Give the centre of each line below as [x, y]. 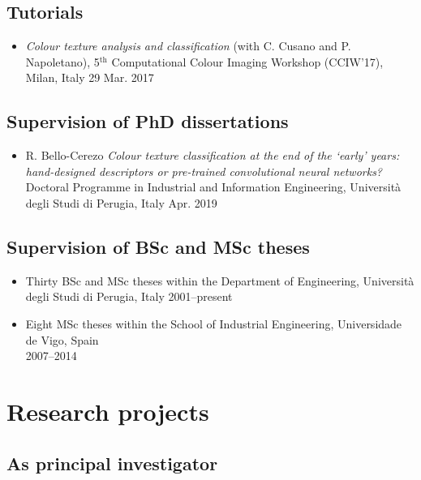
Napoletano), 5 [62, 61]
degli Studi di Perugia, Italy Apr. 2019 [121, 202]
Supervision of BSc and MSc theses [158, 246]
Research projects [108, 411]
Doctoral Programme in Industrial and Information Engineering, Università [213, 187]
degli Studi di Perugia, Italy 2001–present [129, 296]
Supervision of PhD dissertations [148, 121]
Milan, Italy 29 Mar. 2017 [90, 77]
